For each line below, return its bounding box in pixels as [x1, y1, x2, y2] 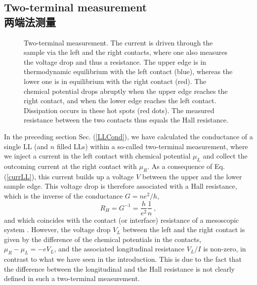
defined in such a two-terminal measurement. [4, 273, 140, 284]
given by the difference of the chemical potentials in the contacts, [4, 234, 202, 244]
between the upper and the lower [142, 171, 242, 181]
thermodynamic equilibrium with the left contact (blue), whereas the [24, 66, 233, 77]
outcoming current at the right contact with [4, 161, 137, 171]
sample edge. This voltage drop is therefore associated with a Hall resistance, [4, 181, 237, 191]
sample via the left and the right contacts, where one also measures [24, 47, 227, 57]
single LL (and [4, 141, 48, 151]
